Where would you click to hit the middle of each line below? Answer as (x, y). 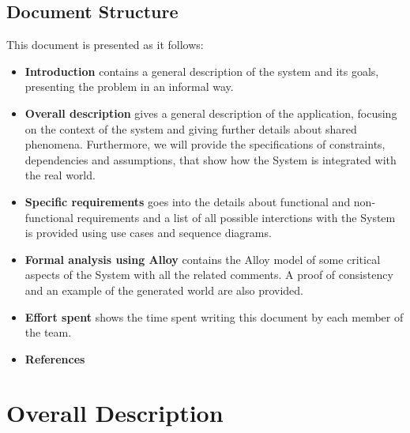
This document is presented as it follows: (105, 45)
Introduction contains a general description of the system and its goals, (202, 71)
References (55, 358)
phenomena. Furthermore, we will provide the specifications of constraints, (205, 144)
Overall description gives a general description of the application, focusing (211, 113)
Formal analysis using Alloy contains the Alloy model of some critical (203, 259)
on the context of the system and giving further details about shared (191, 128)
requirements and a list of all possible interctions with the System (236, 217)
